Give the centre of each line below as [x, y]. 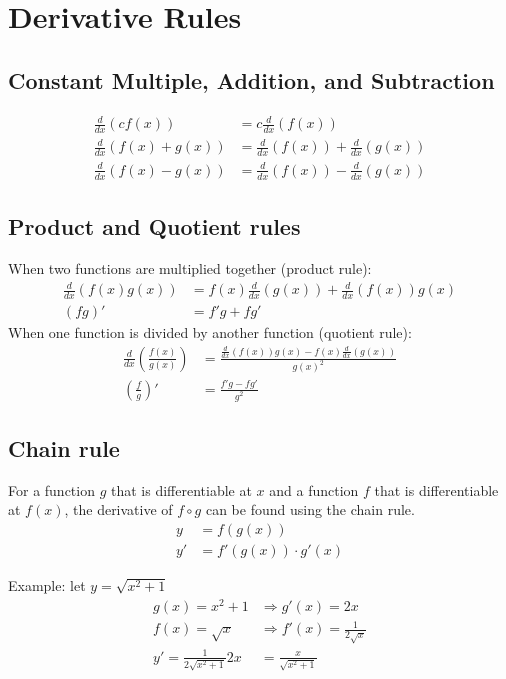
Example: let [47, 585]
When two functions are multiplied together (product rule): [190, 267]
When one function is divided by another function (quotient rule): [210, 331]
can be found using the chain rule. [310, 509]
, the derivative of [118, 509]
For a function [51, 489]
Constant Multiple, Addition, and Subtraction [251, 79]
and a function [314, 489]
